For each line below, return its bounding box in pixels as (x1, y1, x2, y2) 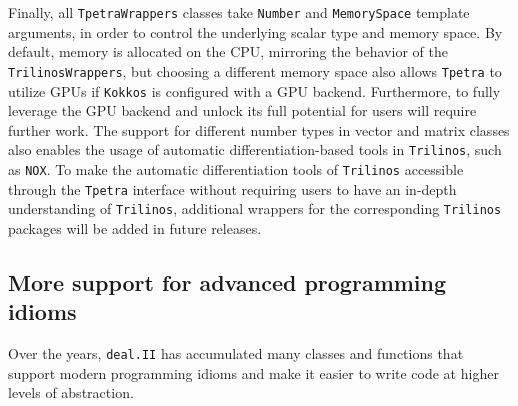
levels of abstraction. (8, 382, 134, 403)
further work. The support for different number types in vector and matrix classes (8, 119, 510, 140)
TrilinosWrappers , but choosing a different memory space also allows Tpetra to (8, 60, 502, 81)
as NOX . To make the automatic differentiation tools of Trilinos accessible (8, 159, 464, 179)
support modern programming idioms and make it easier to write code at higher (8, 362, 499, 383)
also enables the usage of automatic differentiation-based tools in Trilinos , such (8, 139, 502, 160)
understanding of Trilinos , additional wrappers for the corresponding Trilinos (8, 198, 502, 219)
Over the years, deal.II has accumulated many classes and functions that (8, 343, 464, 364)
